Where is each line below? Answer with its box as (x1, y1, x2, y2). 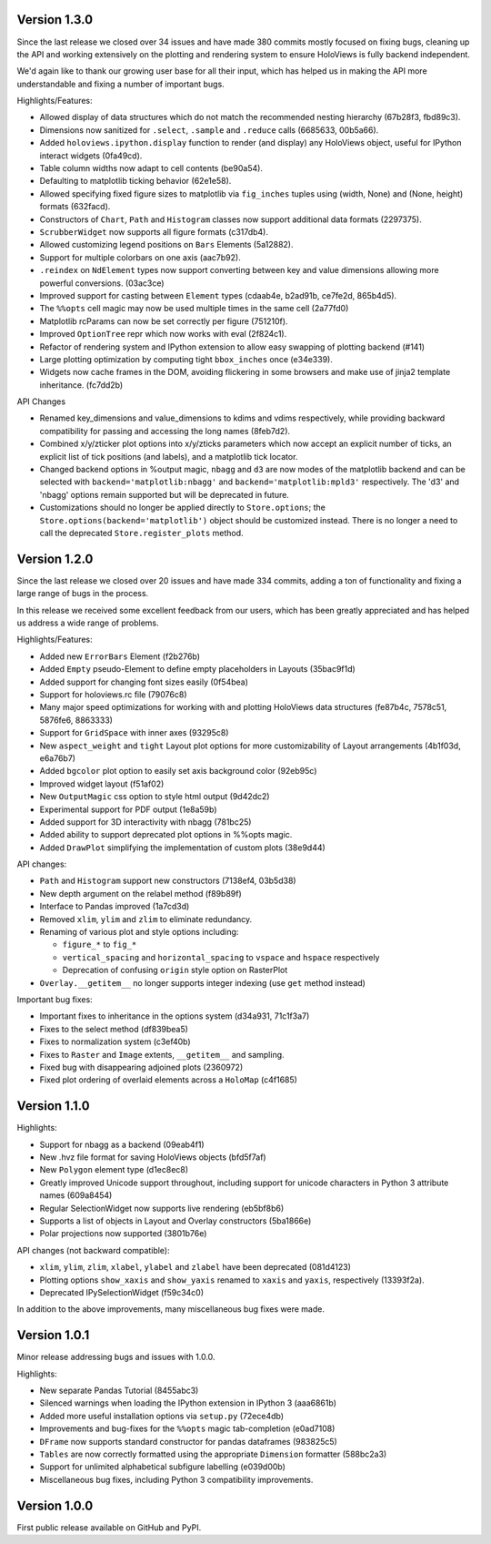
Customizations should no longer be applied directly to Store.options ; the (39, 502, 326, 513)
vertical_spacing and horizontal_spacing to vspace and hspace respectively (62, 951, 380, 962)
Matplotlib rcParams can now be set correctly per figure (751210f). (39, 315, 288, 327)
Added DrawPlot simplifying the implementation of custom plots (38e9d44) (39, 842, 326, 853)
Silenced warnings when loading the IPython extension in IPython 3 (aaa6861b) (39, 1397, 336, 1408)
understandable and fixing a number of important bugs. (16, 78, 225, 89)
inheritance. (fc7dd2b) (39, 379, 124, 391)
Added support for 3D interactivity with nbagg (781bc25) (39, 816, 252, 828)
